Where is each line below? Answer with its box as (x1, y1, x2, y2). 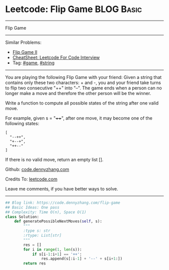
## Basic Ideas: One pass (5, 205, 59, 210)
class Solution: (5, 214, 39, 219)
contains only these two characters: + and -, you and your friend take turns (5, 79, 161, 85)
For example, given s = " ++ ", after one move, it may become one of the (5, 115, 152, 121)
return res (23, 261, 46, 266)
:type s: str (23, 228, 51, 233)
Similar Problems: (5, 39, 42, 45)
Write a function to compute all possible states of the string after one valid (5, 100, 159, 106)
